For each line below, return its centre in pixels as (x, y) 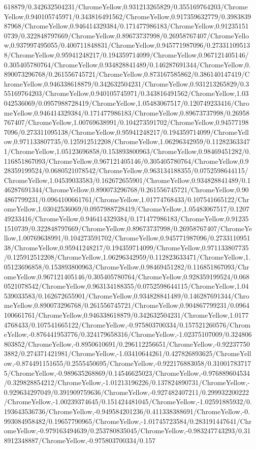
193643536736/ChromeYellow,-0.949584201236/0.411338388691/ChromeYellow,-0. (127, 411)
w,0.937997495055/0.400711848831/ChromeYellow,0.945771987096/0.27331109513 (127, 45)
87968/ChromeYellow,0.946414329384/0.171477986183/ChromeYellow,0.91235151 (127, 26)
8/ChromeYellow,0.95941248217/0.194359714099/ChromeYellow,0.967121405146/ (127, 54)
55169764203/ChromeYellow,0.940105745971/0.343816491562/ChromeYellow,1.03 (127, 93)
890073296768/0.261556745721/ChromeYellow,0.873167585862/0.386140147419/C (127, 74)
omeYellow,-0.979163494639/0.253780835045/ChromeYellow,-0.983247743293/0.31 (127, 431)
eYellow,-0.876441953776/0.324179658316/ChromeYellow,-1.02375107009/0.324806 (128, 334)
